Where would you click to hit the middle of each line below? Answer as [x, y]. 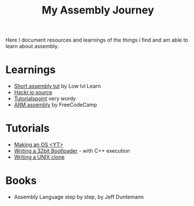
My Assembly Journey [98, 10]
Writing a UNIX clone [39, 157]
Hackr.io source [33, 92]
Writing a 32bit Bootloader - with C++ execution [72, 151]
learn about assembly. [32, 46]
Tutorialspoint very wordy [45, 99]
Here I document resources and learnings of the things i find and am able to [97, 40]
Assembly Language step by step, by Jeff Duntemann [79, 197]
